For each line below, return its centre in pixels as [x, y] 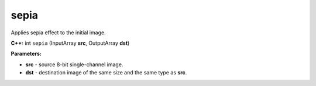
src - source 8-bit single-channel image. [74, 64]
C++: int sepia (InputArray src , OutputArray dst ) [70, 43]
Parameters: [26, 54]
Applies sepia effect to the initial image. [58, 33]
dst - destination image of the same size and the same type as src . [106, 73]
